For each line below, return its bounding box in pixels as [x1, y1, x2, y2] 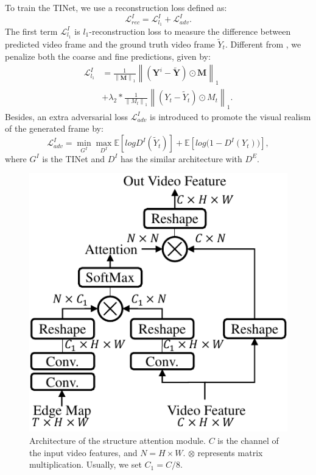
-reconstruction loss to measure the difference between [89, 24, 291, 37]
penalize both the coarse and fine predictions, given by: [5, 49, 211, 62]
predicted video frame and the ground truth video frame [5, 38, 215, 51]
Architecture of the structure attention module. [29, 434, 206, 447]
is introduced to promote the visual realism [150, 110, 311, 123]
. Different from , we [225, 38, 301, 51]
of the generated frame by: [5, 122, 104, 135]
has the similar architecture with [121, 152, 242, 165]
